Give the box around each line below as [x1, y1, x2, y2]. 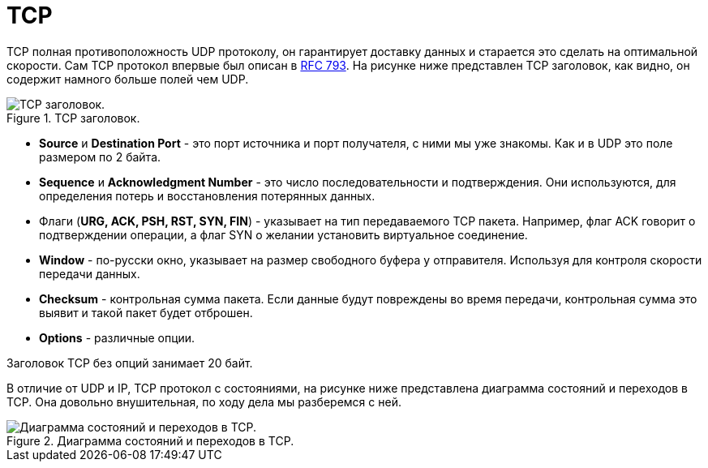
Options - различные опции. [39, 330, 195, 345]
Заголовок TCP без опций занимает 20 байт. [6, 355, 253, 370]
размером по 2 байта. [39, 149, 161, 164]
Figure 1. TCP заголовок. [6, 110, 140, 125]
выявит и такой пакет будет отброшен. [39, 305, 253, 320]
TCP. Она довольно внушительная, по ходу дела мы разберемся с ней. [6, 394, 401, 409]
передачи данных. [39, 266, 140, 281]
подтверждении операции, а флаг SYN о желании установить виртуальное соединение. [39, 227, 528, 242]
